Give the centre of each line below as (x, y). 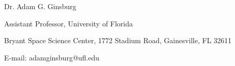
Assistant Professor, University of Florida (69, 23)
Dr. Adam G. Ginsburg (40, 6)
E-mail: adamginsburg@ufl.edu (52, 57)
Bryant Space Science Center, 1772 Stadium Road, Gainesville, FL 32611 (118, 40)
